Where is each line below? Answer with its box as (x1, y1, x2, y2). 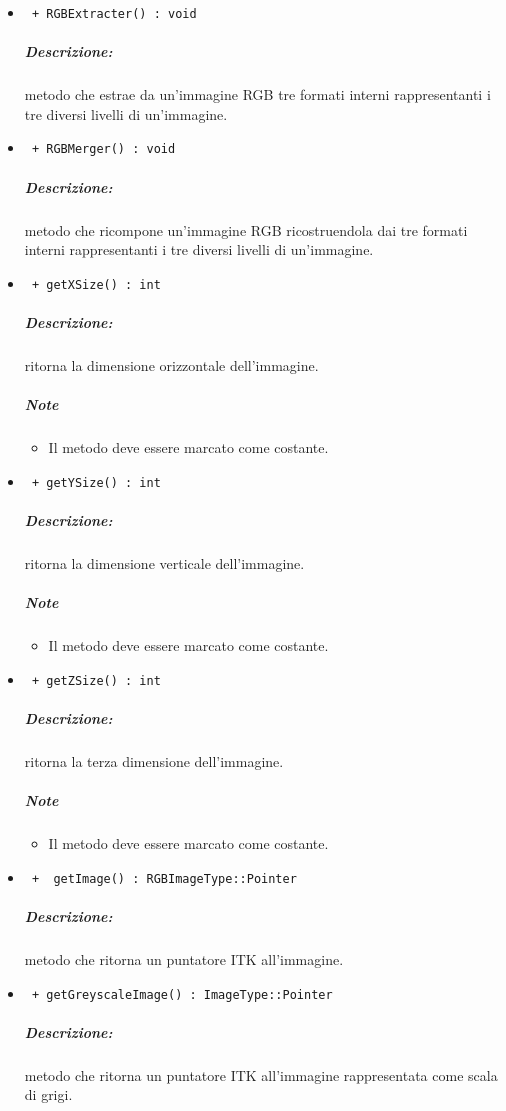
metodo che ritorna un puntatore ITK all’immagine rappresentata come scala (24, 1064, 498, 1085)
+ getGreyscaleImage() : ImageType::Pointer (31, 987, 333, 1002)
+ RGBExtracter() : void (31, 7, 197, 21)
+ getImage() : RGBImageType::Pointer (31, 871, 297, 886)
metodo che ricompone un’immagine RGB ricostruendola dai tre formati (24, 219, 468, 240)
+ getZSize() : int (31, 673, 161, 688)
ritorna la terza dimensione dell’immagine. (24, 750, 284, 771)
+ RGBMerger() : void (31, 142, 176, 157)
